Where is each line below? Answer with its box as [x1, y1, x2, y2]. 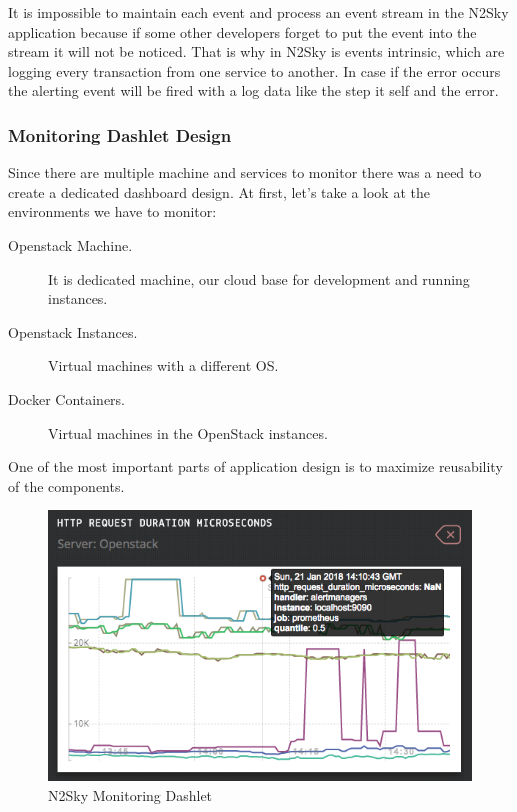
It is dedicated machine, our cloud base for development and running [48, 268, 470, 289]
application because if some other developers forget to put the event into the [8, 21, 477, 42]
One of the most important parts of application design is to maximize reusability [8, 456, 503, 477]
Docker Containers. [8, 388, 126, 409]
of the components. [8, 475, 125, 496]
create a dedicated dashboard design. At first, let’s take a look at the [8, 181, 430, 202]
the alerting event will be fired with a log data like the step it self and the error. [8, 80, 499, 101]
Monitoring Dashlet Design [8, 122, 232, 147]
